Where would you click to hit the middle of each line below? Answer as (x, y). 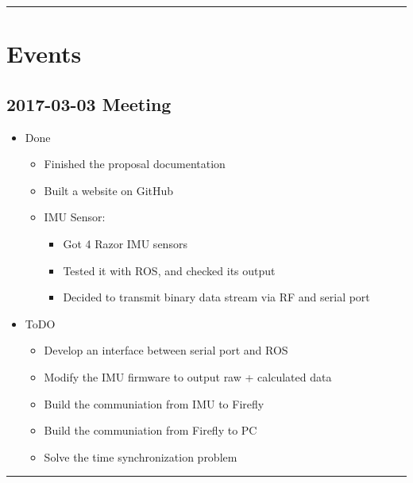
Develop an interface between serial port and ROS (166, 350)
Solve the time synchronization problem (141, 456)
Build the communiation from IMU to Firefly (154, 403)
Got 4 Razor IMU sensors (125, 243)
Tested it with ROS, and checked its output (169, 270)
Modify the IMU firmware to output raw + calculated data (188, 376)
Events (44, 54)
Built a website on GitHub (109, 190)
